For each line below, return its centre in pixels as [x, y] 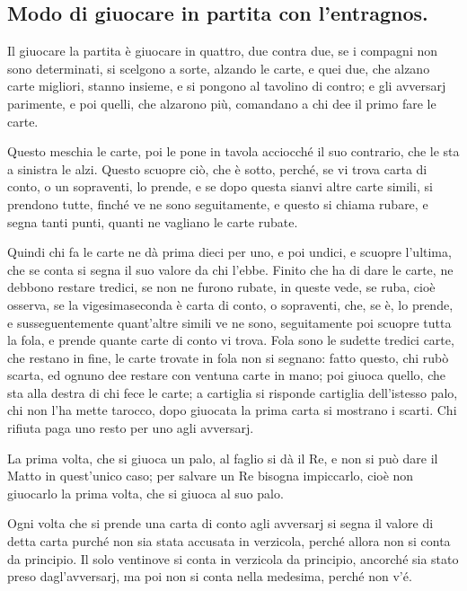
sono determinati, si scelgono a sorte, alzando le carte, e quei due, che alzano [219, 68]
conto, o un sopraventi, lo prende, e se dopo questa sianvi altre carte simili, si [220, 186]
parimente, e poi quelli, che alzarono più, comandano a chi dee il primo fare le [222, 103]
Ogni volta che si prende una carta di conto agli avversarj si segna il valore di [220, 523]
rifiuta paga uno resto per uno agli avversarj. [131, 428]
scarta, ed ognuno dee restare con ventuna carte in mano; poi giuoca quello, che [226, 375]
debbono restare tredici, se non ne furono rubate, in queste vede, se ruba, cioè [221, 287]
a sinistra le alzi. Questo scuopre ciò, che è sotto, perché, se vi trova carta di [217, 168]
